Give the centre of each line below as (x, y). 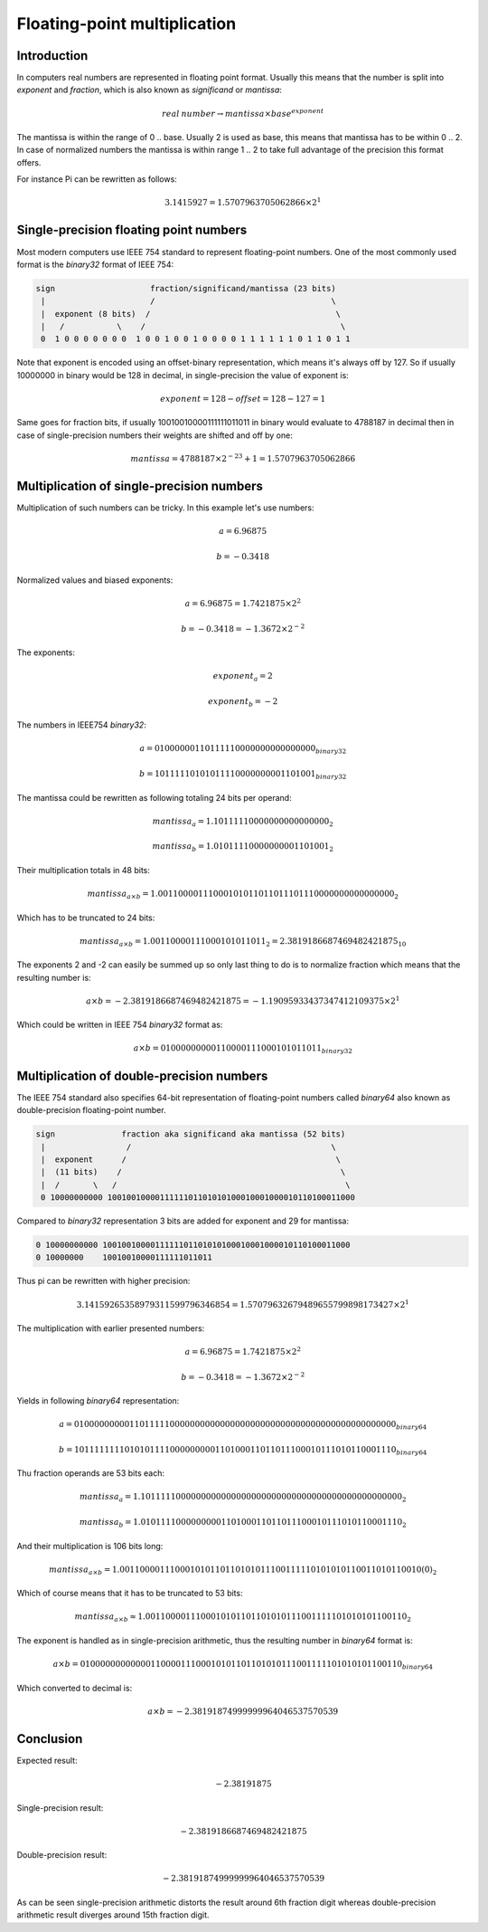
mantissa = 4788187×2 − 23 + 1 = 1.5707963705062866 (243, 458)
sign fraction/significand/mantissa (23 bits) (186, 288)
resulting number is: (54, 977)
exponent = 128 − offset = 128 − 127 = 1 (243, 399)
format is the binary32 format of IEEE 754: (95, 264)
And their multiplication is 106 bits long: (90, 1546)
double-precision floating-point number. (91, 1110)
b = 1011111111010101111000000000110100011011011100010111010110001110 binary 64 (243, 1451)
